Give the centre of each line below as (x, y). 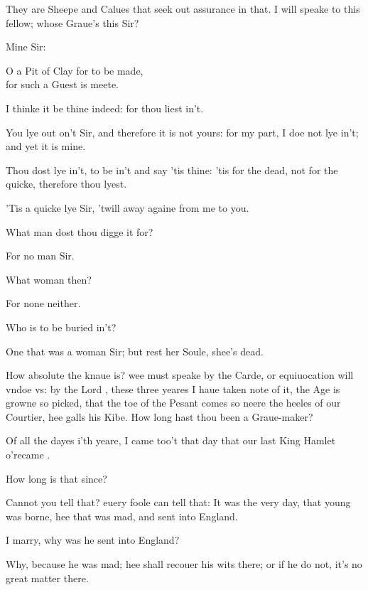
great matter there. (47, 578)
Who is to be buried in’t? (61, 327)
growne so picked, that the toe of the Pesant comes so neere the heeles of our (173, 403)
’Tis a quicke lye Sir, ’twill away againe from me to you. (128, 207)
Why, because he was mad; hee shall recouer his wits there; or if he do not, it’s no (184, 564)
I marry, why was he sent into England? (93, 540)
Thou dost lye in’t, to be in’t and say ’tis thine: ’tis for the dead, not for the (172, 170)
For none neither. (43, 303)
